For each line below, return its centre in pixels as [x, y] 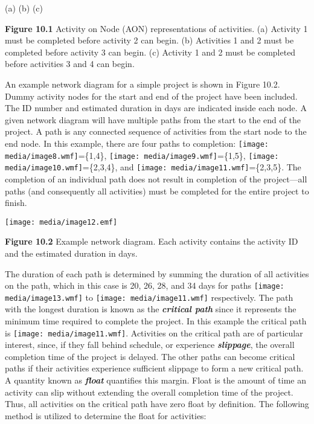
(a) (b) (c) [24, 8]
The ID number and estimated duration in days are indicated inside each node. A [156, 108]
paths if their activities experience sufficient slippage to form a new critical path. [154, 368]
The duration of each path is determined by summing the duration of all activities [157, 273]
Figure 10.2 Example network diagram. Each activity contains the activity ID [152, 241]
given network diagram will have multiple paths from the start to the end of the [153, 119]
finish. [16, 203]
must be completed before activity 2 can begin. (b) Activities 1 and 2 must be [149, 40]
